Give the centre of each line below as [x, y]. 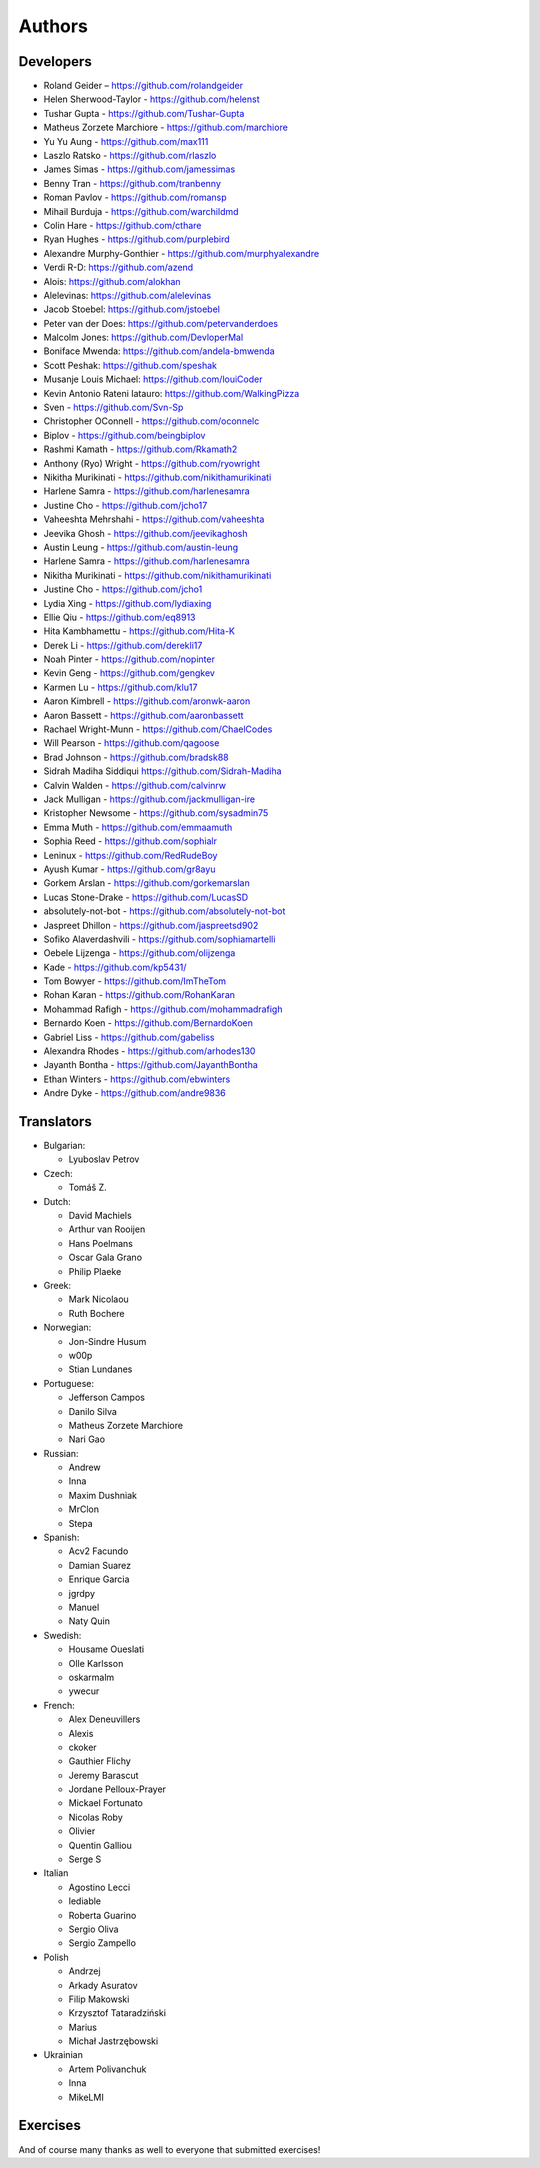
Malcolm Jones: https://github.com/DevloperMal [143, 337]
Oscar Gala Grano [105, 1257]
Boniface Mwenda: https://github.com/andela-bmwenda [159, 351]
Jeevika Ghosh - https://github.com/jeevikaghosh [146, 533]
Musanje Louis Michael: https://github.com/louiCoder [153, 379]
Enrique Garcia [99, 1579]
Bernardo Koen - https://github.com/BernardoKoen [148, 1023]
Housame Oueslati [106, 1649]
